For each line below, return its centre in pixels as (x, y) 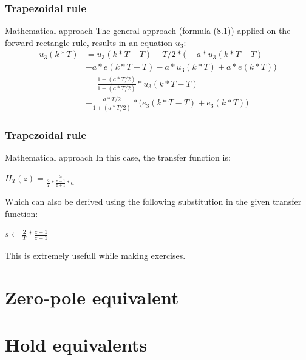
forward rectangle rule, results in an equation (89, 42)
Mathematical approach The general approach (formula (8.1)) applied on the (148, 31)
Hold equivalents (76, 345)
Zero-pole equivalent (92, 297)
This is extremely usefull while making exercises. (95, 255)
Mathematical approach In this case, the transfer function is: (118, 157)
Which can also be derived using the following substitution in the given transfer (153, 202)
